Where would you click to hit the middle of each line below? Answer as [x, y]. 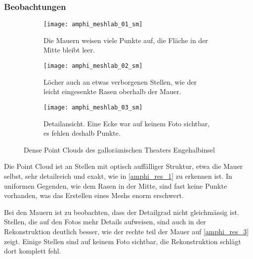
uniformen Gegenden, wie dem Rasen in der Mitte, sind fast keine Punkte [116, 185]
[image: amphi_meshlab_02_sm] [93, 66]
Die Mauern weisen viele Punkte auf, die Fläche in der [126, 40]
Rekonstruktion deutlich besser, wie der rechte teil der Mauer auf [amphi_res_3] [126, 231]
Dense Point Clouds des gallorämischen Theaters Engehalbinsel [119, 149]
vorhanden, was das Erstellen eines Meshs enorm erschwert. [94, 195]
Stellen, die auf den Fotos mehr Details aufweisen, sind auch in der [105, 222]
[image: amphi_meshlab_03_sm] [93, 107]
